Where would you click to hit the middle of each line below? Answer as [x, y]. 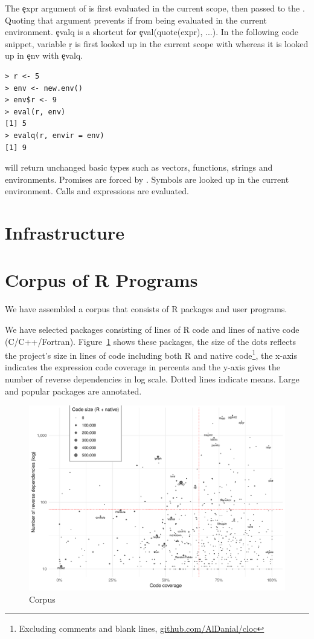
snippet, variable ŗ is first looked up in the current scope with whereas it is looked [157, 43]
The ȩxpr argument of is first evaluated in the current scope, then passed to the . [155, 8]
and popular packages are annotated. [73, 391]
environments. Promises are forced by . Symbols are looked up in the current [147, 179]
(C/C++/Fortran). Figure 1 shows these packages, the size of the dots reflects [151, 341]
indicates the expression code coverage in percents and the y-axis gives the [143, 367]
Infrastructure [65, 233]
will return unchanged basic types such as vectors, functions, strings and [139, 167]
